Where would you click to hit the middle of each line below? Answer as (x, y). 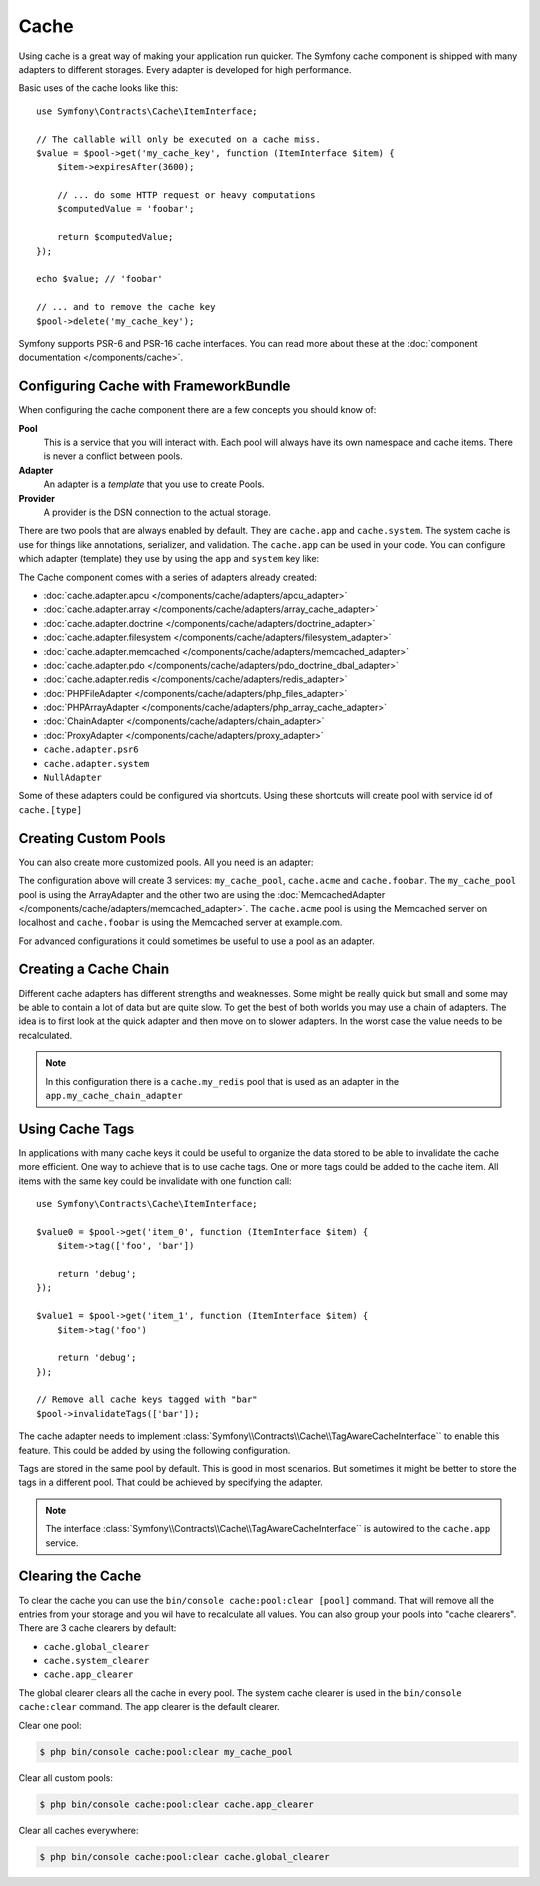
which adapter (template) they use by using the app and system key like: (169, 559)
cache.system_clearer (96, 1661)
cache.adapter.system (96, 763)
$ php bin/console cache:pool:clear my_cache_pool (166, 1751)
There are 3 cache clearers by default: (97, 1628)
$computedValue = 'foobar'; (125, 209)
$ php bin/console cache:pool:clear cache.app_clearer (176, 1804)
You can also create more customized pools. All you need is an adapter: (166, 862)
